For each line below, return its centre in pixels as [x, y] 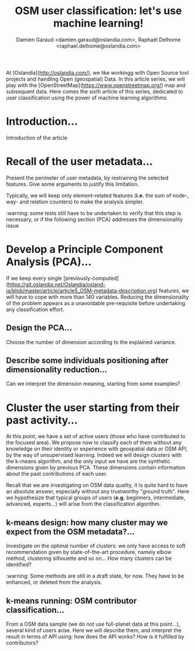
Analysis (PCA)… [49, 262]
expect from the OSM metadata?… [71, 531]
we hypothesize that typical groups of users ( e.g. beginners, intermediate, [96, 498]
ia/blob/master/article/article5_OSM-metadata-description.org [81, 291]
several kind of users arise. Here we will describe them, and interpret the [94, 630]
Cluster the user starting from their [93, 408]
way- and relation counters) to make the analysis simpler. [75, 202]
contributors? [22, 643]
